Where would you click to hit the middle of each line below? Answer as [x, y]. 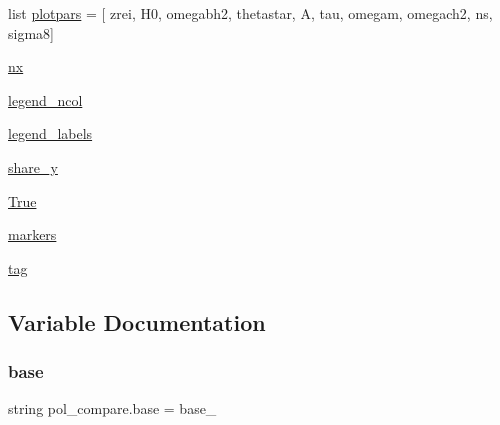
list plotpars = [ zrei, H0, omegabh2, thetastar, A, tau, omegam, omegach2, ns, [250, 13]
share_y [33, 166]
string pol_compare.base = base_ [112, 408]
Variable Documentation [137, 321]
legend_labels [50, 133]
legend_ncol [45, 99]
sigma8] [31, 32]
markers [32, 234]
